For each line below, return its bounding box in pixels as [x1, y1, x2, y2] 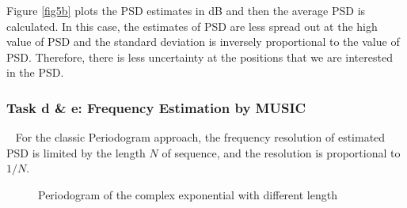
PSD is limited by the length [6, 144, 146, 161]
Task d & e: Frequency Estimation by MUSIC [6, 97, 306, 117]
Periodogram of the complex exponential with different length [38, 186, 337, 202]
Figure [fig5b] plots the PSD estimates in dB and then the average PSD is [6, 2, 366, 18]
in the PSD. [6, 64, 64, 81]
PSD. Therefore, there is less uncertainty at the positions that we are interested [6, 48, 393, 65]
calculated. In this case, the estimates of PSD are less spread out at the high [6, 17, 378, 34]
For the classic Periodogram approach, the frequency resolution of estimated [15, 129, 386, 146]
